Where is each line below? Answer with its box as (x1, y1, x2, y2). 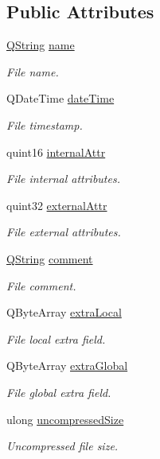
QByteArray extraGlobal (6, 357, 128, 374)
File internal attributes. (6, 170, 120, 187)
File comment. (6, 277, 76, 294)
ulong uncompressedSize (6, 410, 124, 427)
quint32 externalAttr (6, 196, 107, 213)
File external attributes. (6, 224, 121, 240)
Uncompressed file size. (6, 438, 119, 454)
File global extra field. (6, 383, 111, 400)
